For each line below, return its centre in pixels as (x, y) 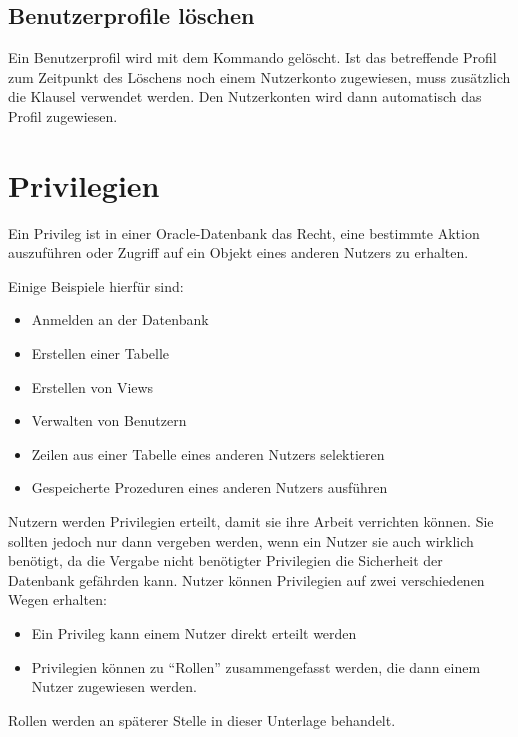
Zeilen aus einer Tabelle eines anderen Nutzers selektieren (208, 453)
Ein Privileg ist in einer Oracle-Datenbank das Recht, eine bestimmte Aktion (244, 232)
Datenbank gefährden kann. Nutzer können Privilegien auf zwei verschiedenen (246, 579)
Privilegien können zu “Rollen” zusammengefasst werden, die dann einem (256, 666)
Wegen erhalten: (57, 599)
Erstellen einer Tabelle (100, 353)
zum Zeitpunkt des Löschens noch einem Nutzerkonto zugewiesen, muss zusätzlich (259, 76)
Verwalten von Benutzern (109, 420)
